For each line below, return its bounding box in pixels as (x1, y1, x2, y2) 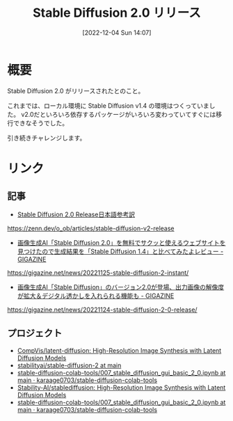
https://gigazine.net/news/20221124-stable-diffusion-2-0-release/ (7, 305, 198, 314)
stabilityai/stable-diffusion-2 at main (17, 361, 122, 370)
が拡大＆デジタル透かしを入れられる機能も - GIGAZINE (17, 292, 175, 300)
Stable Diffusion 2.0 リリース (32, 5, 202, 21)
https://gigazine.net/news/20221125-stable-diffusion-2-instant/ (7, 268, 189, 277)
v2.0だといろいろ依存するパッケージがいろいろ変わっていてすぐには (20, 110, 216, 118)
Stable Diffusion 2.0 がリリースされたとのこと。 (7, 86, 145, 95)
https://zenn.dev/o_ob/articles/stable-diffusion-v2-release (7, 224, 175, 232)
